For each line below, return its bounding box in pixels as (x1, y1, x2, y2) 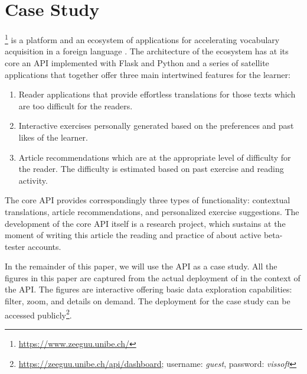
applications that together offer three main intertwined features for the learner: (5, 68, 290, 80)
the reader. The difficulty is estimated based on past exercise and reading (18, 162, 284, 175)
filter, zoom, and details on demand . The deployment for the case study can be (5, 295, 290, 307)
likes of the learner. (18, 131, 89, 143)
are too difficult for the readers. (18, 99, 133, 112)
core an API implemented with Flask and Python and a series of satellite (5, 56, 269, 69)
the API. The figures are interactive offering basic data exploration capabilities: (5, 283, 292, 295)
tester (5, 240, 25, 252)
